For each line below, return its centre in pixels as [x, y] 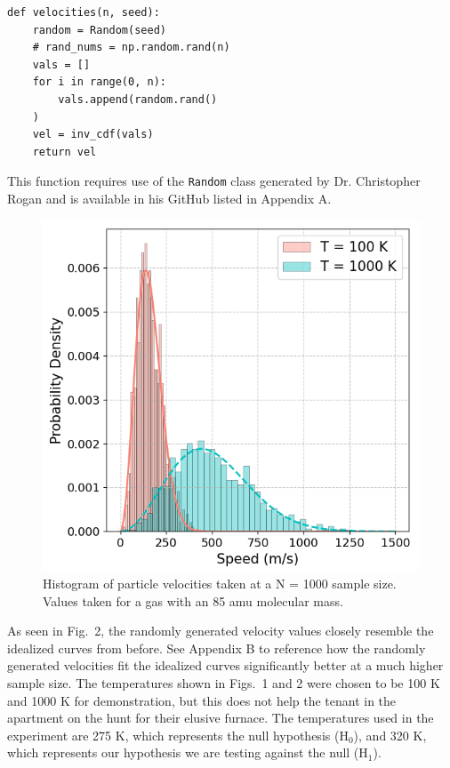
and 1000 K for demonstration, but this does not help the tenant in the [202, 700]
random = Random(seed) [99, 30]
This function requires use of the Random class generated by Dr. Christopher [214, 181]
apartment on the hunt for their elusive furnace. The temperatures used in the [221, 718]
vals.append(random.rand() [138, 99]
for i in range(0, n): [99, 82]
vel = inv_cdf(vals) [93, 135]
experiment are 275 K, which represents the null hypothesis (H [178, 735]
